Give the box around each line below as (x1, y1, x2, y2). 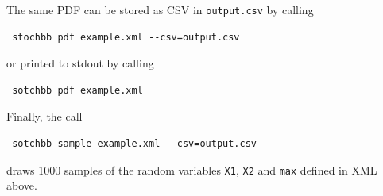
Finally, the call (6, 108, 83, 125)
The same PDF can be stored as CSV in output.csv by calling (6, 2, 314, 17)
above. (6, 177, 37, 194)
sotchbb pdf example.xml (12, 84, 143, 96)
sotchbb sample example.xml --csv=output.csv (12, 138, 257, 150)
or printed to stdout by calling (6, 55, 154, 71)
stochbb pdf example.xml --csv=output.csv (12, 31, 240, 43)
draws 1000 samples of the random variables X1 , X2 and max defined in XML (6, 161, 377, 178)
